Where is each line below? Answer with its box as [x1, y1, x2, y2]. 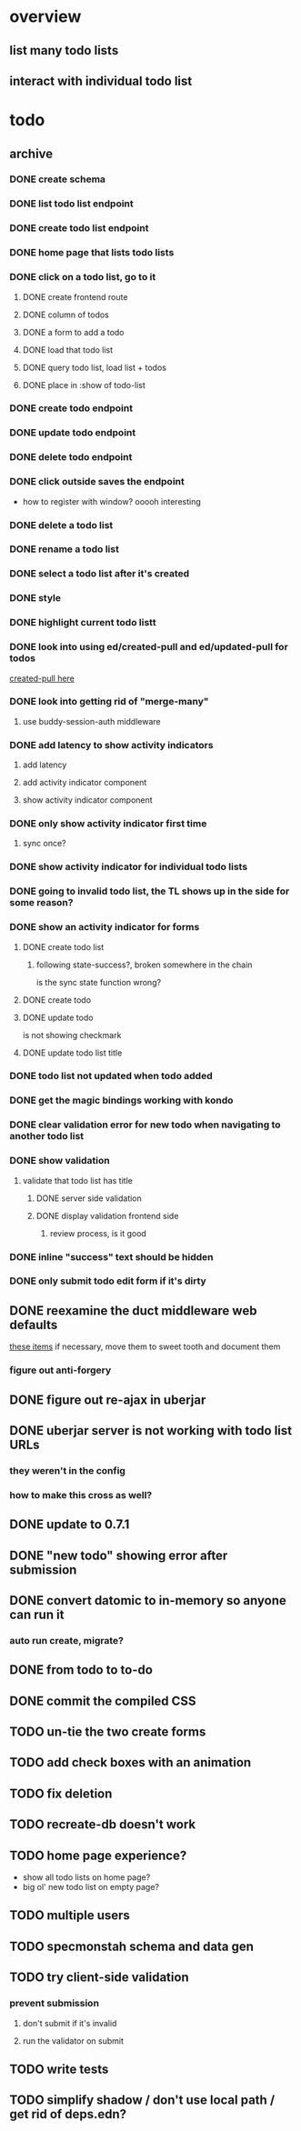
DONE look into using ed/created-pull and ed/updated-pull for [9, 641, 288, 654]
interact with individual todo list [9, 73, 193, 88]
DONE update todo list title [22, 1047, 123, 1058]
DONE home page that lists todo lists [9, 246, 175, 259]
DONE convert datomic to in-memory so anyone [9, 1593, 286, 1608]
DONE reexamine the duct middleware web [9, 1303, 257, 1318]
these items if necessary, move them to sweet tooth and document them [9, 1341, 281, 1352]
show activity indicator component [22, 795, 153, 805]
